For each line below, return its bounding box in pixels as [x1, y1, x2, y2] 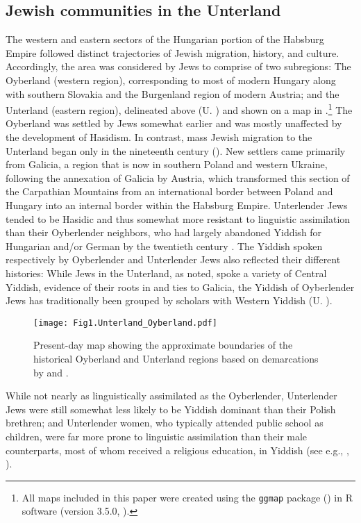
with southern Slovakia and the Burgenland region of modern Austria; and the [6, 86, 339, 101]
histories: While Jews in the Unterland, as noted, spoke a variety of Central [6, 265, 327, 280]
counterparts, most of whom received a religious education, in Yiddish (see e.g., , [6, 442, 349, 457]
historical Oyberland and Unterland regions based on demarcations [33, 351, 319, 365]
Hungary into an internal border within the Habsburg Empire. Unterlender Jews [6, 197, 348, 212]
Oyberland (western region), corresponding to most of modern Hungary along [6, 72, 336, 87]
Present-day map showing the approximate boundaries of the [33, 338, 293, 352]
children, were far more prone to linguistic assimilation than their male [6, 429, 308, 443]
